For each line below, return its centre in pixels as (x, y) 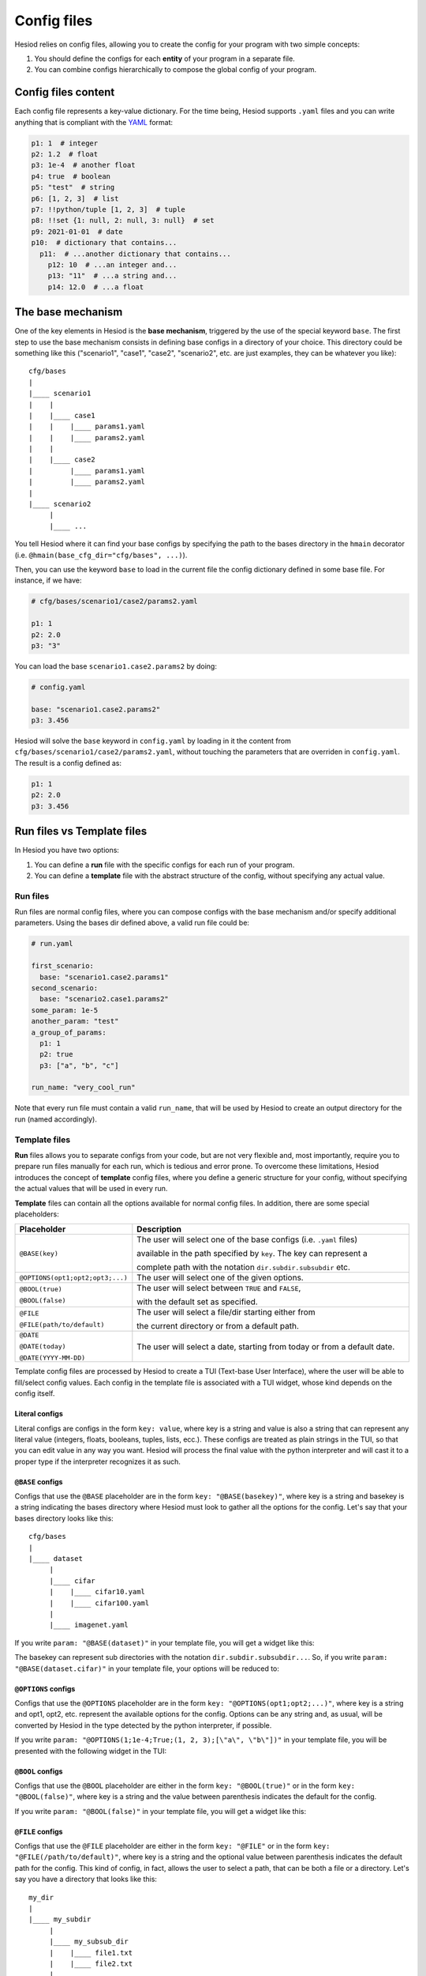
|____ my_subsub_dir (89, 1942)
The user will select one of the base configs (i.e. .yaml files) (247, 1239)
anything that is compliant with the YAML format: (94, 122)
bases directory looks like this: (64, 1518)
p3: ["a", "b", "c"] (79, 1065)
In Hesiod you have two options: (67, 850)
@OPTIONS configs (45, 1688)
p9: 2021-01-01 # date (77, 232)
